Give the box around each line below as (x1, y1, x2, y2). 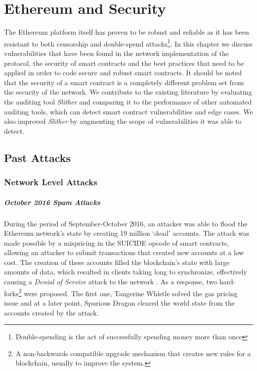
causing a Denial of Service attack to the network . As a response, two (4, 276, 217, 287)
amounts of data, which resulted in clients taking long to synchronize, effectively (4, 266, 247, 277)
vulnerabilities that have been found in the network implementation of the (4, 48, 229, 58)
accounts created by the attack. (4, 307, 99, 318)
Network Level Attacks (4, 176, 97, 188)
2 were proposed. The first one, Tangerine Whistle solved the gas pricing (18, 286, 238, 298)
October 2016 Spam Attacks (4, 197, 100, 207)
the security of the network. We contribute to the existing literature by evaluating (4, 87, 252, 97)
